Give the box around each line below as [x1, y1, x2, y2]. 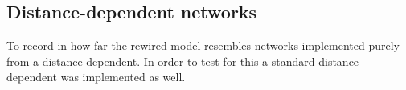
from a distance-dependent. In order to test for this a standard [6, 52, 315, 69]
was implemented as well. [60, 68, 186, 85]
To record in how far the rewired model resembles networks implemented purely [6, 37, 400, 54]
